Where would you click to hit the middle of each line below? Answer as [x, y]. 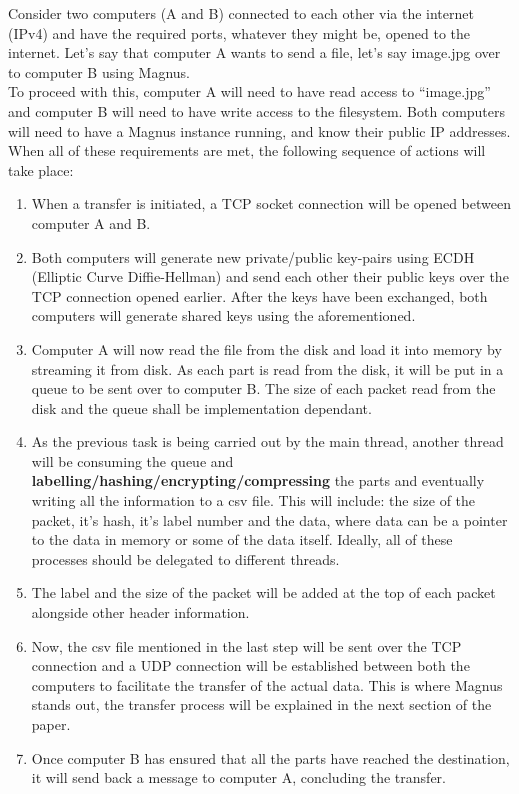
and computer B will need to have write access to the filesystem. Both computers [257, 110]
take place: [41, 169]
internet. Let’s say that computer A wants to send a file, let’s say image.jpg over [254, 52]
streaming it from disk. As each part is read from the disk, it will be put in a [267, 368]
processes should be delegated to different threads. [185, 558]
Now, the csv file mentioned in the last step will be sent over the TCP [246, 645]
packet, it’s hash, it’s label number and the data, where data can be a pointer [269, 519]
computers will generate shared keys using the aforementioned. [223, 315]
